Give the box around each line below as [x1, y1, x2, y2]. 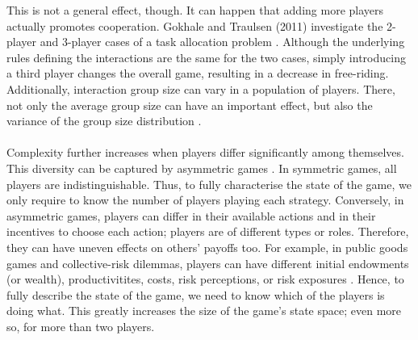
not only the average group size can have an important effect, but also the [6, 96, 373, 113]
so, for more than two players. [6, 317, 155, 334]
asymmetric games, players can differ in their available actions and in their [6, 207, 376, 224]
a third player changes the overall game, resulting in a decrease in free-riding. [6, 65, 389, 82]
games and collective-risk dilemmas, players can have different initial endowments [6, 254, 409, 271]
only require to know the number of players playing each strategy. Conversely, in [6, 191, 404, 208]
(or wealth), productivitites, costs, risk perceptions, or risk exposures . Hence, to [6, 271, 404, 288]
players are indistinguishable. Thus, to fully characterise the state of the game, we [6, 175, 412, 192]
